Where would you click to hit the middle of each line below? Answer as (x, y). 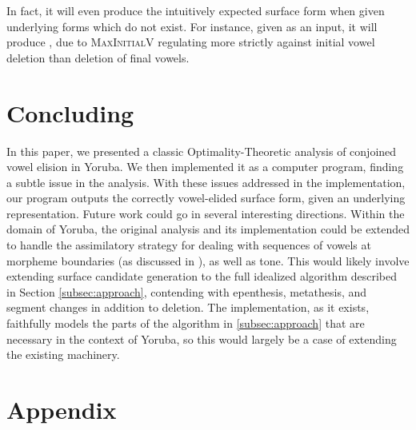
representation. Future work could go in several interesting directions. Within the (206, 213)
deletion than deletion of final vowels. (98, 57)
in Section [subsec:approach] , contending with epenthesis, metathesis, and (187, 291)
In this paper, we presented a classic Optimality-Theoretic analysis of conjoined (202, 151)
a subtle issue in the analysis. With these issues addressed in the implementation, (206, 182)
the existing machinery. (63, 354)
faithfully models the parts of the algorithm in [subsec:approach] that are (186, 323)
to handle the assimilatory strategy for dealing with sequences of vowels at (189, 245)
